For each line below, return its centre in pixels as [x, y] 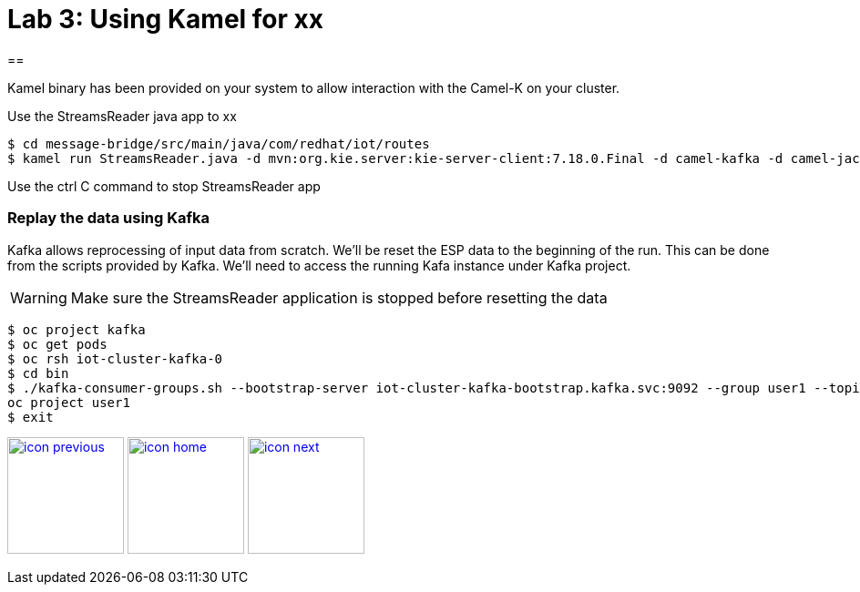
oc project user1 [69, 402]
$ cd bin [38, 373]
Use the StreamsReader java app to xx [122, 116]
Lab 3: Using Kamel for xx [166, 19]
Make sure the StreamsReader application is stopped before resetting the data [339, 297]
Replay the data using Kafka [109, 218]
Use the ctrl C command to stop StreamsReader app [164, 186]
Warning [39, 297]
